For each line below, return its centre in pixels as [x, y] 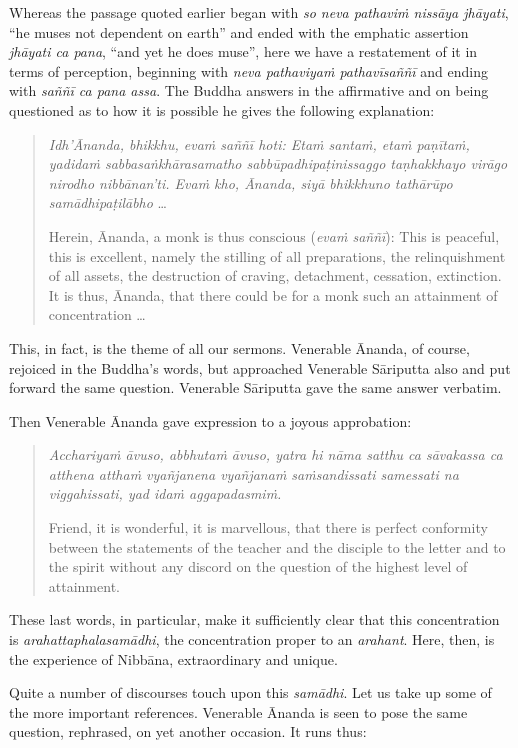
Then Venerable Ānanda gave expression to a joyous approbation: [210, 420]
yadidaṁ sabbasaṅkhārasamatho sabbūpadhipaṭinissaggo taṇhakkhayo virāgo [278, 163]
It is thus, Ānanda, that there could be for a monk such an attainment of [273, 294]
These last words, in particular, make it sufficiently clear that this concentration [254, 619]
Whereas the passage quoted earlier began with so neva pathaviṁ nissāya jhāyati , [259, 12]
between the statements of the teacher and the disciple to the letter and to [277, 546]
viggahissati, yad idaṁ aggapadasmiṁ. [165, 493]
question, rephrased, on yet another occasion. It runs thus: [188, 731]
